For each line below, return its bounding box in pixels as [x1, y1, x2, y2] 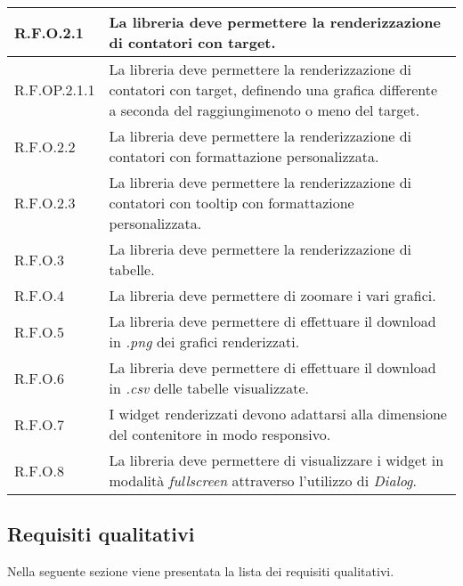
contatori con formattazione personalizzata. [109, 146, 379, 167]
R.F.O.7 [14, 413, 65, 435]
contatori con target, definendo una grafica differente [109, 79, 438, 100]
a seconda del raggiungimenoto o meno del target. [109, 100, 420, 120]
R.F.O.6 [14, 367, 65, 388]
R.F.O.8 [14, 460, 65, 481]
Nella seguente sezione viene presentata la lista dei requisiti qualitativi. [7, 562, 394, 581]
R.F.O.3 [14, 248, 65, 270]
